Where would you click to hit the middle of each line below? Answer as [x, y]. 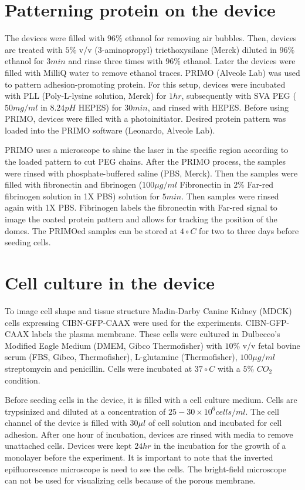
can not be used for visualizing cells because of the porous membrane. [130, 480]
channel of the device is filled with [66, 423]
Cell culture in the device [110, 282]
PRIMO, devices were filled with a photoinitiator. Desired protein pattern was [145, 119]
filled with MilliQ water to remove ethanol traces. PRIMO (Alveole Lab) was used [152, 72]
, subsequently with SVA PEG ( [239, 96]
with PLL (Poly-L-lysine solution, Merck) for [86, 96]
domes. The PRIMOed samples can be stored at [91, 230]
